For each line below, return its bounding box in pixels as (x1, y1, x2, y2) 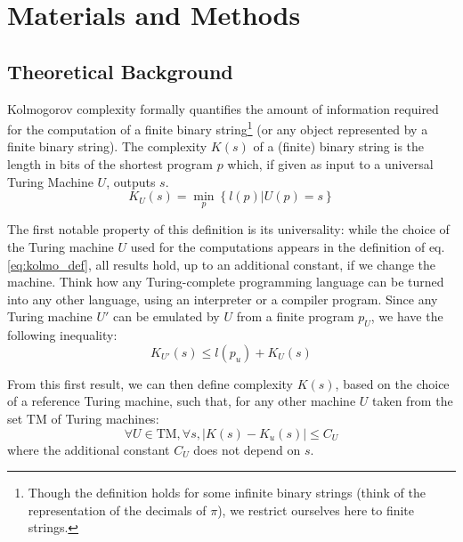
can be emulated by (112, 307, 220, 326)
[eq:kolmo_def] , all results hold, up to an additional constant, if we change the (7, 255, 435, 273)
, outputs (106, 172, 156, 190)
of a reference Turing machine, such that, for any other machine (7, 392, 356, 410)
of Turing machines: (51, 409, 159, 427)
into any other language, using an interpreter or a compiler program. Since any (7, 289, 438, 308)
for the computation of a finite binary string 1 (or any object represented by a (7, 117, 428, 138)
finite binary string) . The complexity (7, 137, 207, 156)
